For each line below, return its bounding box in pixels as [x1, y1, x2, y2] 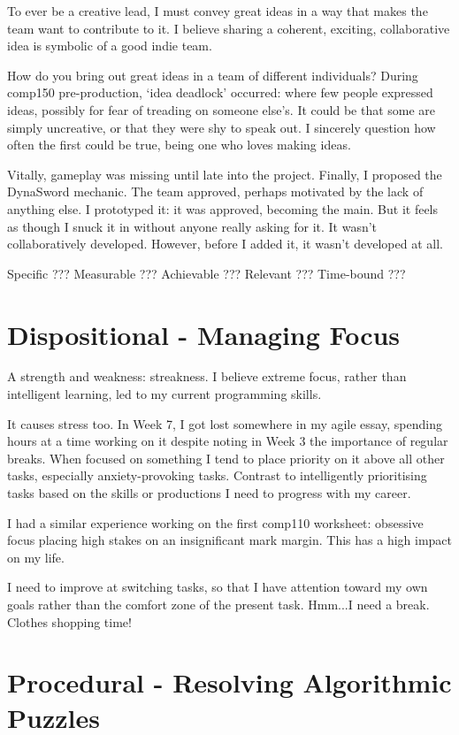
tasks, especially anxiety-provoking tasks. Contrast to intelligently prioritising [7, 466, 427, 485]
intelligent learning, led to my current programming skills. [7, 385, 322, 403]
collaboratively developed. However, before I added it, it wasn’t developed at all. [7, 234, 443, 253]
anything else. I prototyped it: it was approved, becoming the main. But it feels [7, 199, 439, 218]
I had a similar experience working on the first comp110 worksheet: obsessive [7, 513, 424, 532]
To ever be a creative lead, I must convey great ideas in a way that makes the [7, 2, 428, 19]
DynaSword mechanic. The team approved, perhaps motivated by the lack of [7, 182, 424, 201]
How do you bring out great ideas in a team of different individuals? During [7, 65, 418, 84]
